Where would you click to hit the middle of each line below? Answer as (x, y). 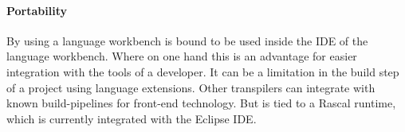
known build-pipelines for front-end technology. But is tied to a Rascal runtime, (201, 103)
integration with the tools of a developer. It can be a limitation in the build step (203, 71)
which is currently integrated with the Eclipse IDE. (132, 118)
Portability (37, 10)
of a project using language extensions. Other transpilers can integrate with (191, 87)
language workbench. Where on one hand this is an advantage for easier (182, 56)
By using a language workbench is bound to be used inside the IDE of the (187, 40)
